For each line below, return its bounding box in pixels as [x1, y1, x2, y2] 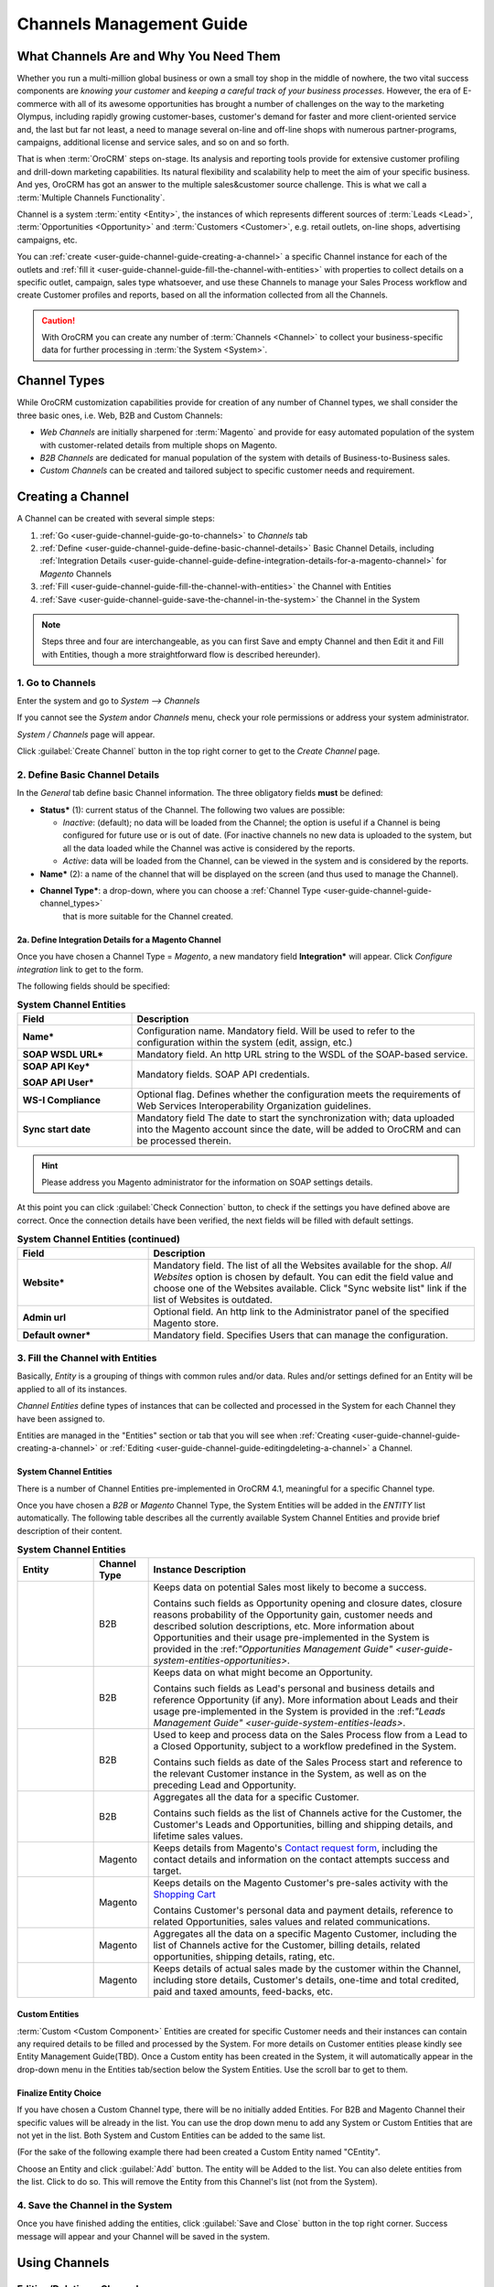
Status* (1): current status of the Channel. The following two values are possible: [39, 804, 346, 815]
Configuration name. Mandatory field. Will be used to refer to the [136, 1025, 415, 1037]
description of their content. [16, 1525, 123, 1536]
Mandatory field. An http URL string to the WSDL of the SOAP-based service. [136, 1047, 468, 1060]
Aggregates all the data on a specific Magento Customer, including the [153, 1927, 457, 1939]
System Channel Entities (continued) [16, 1233, 180, 1246]
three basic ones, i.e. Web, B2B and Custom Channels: [16, 410, 223, 421]
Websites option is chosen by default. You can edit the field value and [153, 1270, 454, 1283]
